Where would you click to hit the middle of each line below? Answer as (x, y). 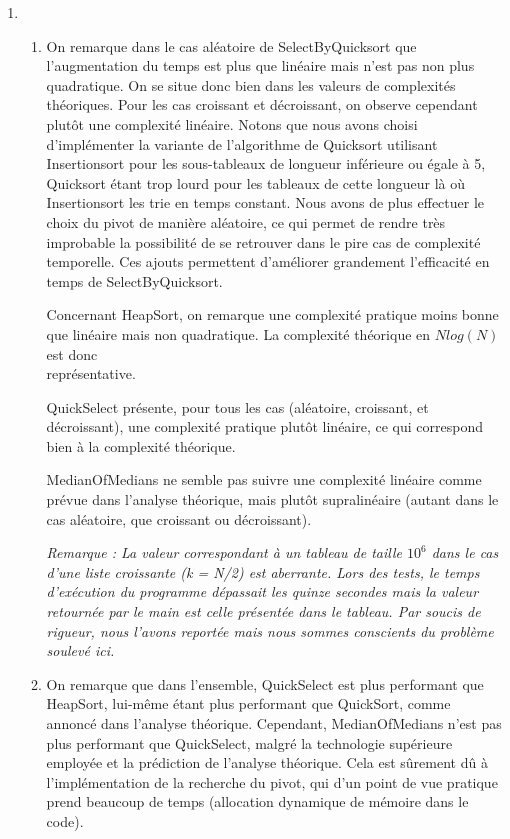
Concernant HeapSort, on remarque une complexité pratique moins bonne (272, 314)
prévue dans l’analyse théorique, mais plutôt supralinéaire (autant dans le (272, 499)
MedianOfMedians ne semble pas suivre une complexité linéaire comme (264, 479)
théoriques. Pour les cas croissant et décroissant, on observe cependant (262, 104)
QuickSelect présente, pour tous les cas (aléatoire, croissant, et (237, 406)
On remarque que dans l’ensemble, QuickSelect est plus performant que (265, 683)
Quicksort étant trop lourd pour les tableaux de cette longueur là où (256, 182)
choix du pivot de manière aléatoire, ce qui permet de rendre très (246, 221)
